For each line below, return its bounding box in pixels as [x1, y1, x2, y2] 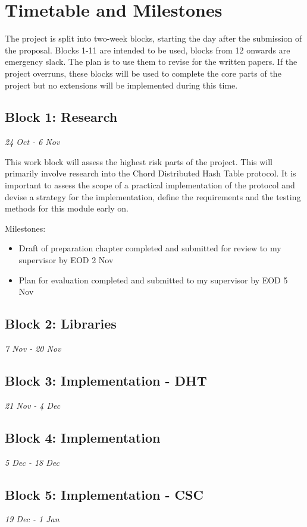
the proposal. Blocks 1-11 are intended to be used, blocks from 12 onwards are [5, 43, 290, 56]
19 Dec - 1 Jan [5, 513, 59, 525]
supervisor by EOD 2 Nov [18, 254, 114, 266]
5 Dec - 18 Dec [5, 456, 59, 468]
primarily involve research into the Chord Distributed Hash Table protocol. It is [5, 167, 296, 179]
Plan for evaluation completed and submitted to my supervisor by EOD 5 [18, 273, 288, 286]
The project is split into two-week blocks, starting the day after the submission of [5, 32, 302, 45]
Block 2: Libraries [5, 314, 117, 333]
